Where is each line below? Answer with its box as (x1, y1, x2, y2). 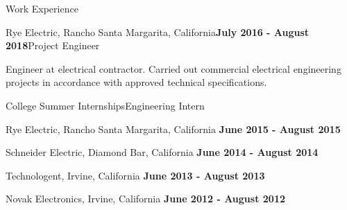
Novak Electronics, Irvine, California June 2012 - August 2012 (6, 191, 285, 206)
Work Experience (6, 1, 78, 15)
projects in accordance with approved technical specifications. (6, 75, 267, 89)
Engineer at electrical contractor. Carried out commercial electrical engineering (6, 61, 341, 76)
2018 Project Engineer (6, 38, 100, 53)
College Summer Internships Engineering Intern (6, 98, 205, 112)
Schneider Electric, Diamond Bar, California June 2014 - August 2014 (6, 145, 319, 159)
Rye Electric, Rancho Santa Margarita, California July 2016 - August (6, 24, 310, 39)
